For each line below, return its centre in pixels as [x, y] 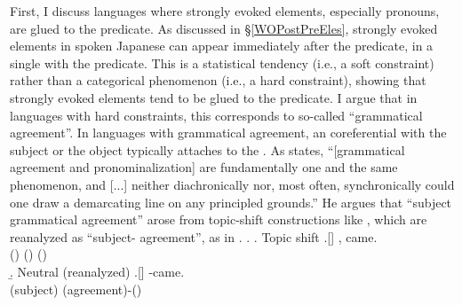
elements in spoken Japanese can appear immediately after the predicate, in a [222, 46]
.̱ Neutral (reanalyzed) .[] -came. [97, 271]
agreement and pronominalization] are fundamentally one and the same [204, 167]
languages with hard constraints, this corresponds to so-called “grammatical [216, 115]
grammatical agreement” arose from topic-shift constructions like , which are [219, 219]
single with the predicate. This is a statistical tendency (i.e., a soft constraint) [222, 63]
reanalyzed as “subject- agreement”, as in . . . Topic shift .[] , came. [194, 236]
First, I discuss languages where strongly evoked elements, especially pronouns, [225, 11]
